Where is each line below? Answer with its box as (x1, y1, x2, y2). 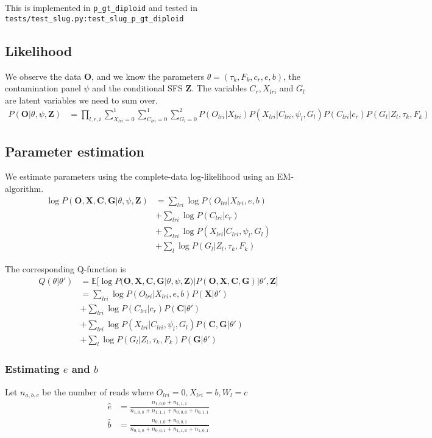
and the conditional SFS (92, 82, 183, 94)
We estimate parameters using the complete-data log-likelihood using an (5, 170, 275, 183)
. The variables (191, 82, 247, 94)
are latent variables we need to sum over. (5, 93, 158, 106)
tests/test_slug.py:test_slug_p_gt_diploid (5, 14, 184, 23)
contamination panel (5, 82, 81, 94)
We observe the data (5, 69, 82, 82)
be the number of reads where (42, 385, 154, 398)
